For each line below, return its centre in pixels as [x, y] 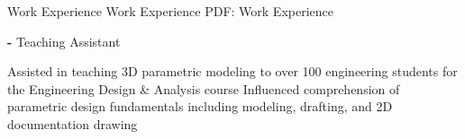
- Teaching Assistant [64, 41]
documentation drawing [73, 123]
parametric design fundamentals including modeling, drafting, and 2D [200, 106]
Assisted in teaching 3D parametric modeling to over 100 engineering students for [232, 71]
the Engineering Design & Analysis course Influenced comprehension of [204, 88]
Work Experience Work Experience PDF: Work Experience [170, 11]
